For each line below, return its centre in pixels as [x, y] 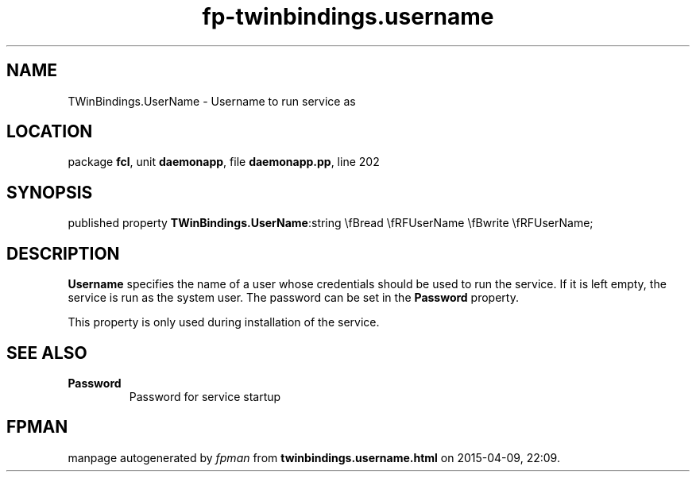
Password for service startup [205, 396]
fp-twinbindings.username [348, 17]
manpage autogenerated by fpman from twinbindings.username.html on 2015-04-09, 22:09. [314, 457]
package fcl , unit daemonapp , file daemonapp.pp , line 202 [224, 162]
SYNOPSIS [50, 192]
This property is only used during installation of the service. [224, 322]
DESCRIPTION [63, 253]
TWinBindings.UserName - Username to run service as [212, 101]
